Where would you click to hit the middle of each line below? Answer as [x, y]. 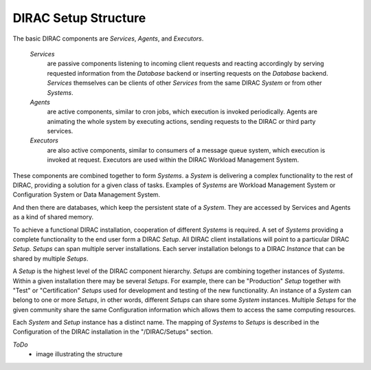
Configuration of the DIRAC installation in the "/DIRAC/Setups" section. [113, 332]
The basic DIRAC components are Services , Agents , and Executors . [108, 39]
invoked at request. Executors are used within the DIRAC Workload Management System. [173, 160]
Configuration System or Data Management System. [87, 195]
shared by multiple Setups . [50, 259]
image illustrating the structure [79, 354]
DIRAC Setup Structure [79, 18]
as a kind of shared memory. [53, 217]
